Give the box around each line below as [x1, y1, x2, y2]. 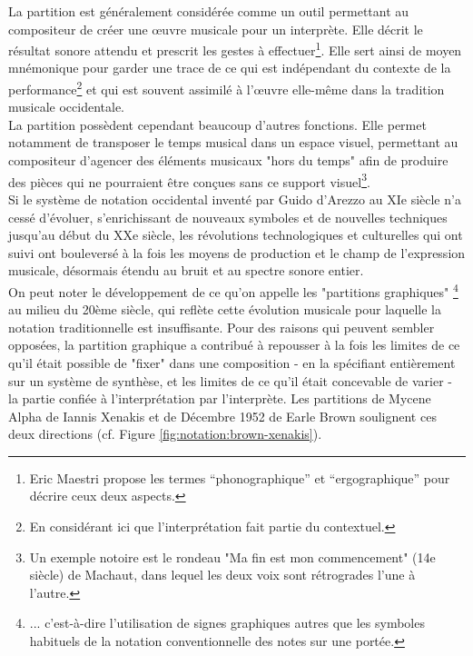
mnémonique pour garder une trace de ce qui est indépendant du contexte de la [8, 58, 451, 77]
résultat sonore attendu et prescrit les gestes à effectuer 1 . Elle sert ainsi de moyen [8, 38, 462, 59]
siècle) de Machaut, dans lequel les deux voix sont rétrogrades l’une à [29, 565, 416, 584]
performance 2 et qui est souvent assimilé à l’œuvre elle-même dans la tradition [8, 77, 445, 98]
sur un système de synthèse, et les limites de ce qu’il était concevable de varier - [8, 371, 452, 390]
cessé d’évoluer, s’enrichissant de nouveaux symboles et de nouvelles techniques [8, 207, 448, 226]
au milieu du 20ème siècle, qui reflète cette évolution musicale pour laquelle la [8, 300, 441, 319]
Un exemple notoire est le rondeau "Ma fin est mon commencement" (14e [29, 547, 436, 566]
